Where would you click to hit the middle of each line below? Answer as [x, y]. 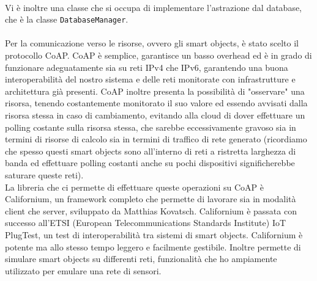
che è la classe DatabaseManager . [67, 19]
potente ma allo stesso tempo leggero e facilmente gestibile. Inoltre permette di [153, 246]
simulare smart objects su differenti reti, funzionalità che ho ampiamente [141, 259]
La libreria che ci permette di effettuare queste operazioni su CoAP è [135, 187]
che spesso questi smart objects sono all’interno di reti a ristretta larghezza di [151, 151]
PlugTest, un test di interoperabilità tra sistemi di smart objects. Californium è [154, 234]
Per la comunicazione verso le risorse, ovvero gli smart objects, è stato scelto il [152, 43]
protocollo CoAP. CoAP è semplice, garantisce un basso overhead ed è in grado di [158, 55]
